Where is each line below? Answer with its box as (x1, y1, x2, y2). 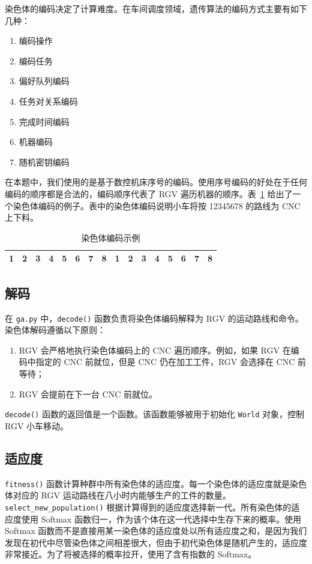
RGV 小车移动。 (5, 419, 69, 432)
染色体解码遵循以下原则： (5, 323, 106, 336)
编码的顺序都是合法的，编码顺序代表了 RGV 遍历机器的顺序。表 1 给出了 (5, 187, 293, 200)
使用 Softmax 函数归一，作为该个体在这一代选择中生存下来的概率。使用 (21, 512, 301, 525)
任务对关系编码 (19, 94, 78, 107)
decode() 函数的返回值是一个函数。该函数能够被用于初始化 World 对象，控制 (5, 408, 305, 420)
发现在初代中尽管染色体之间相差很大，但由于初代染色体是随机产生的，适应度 (5, 536, 307, 548)
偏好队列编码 (19, 75, 70, 87)
